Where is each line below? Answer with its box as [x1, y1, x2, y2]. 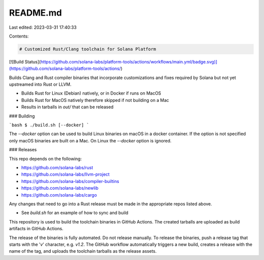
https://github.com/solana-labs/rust [21, 164, 93, 170]
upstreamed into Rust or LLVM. [9, 81, 72, 87]
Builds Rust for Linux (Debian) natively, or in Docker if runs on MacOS [21, 90, 161, 96]
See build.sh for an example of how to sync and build [21, 210, 129, 216]
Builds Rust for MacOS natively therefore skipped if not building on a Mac [21, 97, 169, 103]
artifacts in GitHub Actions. [9, 226, 64, 232]
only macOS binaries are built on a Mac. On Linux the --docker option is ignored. [9, 138, 172, 143]
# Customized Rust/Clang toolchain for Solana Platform [19, 46, 156, 52]
